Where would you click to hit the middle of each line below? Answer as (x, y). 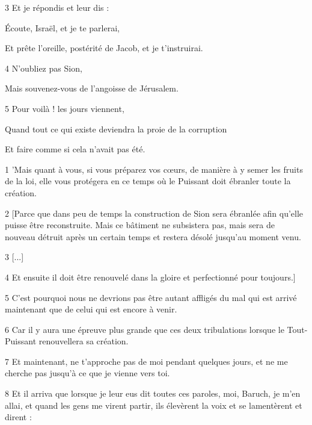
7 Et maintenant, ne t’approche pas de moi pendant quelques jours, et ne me (146, 361)
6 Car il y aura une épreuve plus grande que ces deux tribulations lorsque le (145, 329)
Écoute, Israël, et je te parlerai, (62, 27)
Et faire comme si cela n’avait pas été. (75, 149)
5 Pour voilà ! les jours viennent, (65, 108)
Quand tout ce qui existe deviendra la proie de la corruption (116, 129)
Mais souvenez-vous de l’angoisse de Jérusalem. (92, 88)
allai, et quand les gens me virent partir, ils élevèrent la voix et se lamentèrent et (154, 405)
